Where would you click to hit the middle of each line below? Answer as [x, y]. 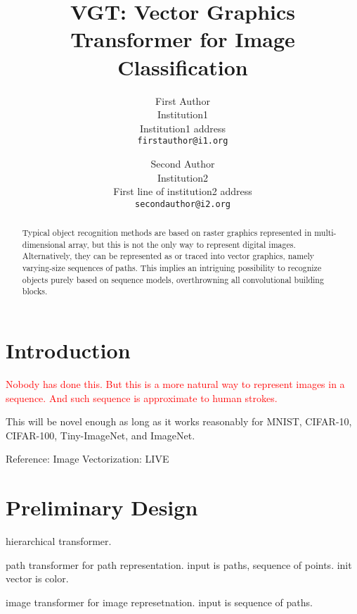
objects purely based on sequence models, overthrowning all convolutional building [173, 279]
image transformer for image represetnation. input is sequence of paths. [159, 602]
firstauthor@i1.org [183, 141]
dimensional [44, 244]
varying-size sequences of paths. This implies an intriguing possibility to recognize [172, 268]
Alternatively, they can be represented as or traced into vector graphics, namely [168, 256]
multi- [325, 233]
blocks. [35, 291]
